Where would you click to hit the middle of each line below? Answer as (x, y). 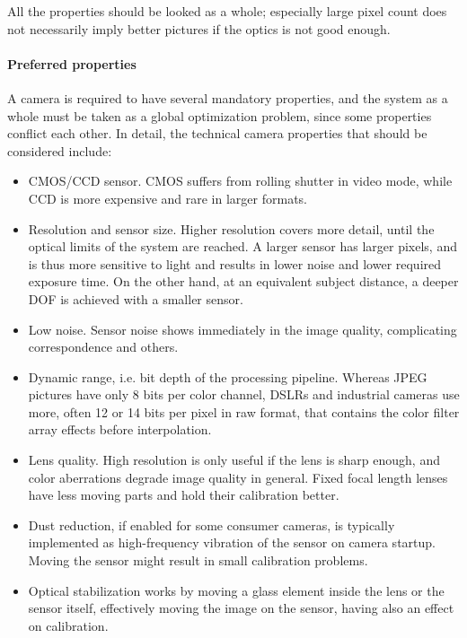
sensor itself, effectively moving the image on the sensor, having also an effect (241, 608)
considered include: (60, 150)
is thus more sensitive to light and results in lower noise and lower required (235, 263)
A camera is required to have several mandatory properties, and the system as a (228, 97)
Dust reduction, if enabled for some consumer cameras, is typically (211, 524)
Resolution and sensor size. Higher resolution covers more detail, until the (231, 228)
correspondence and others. (103, 347)
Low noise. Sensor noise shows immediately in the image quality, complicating (242, 329)
